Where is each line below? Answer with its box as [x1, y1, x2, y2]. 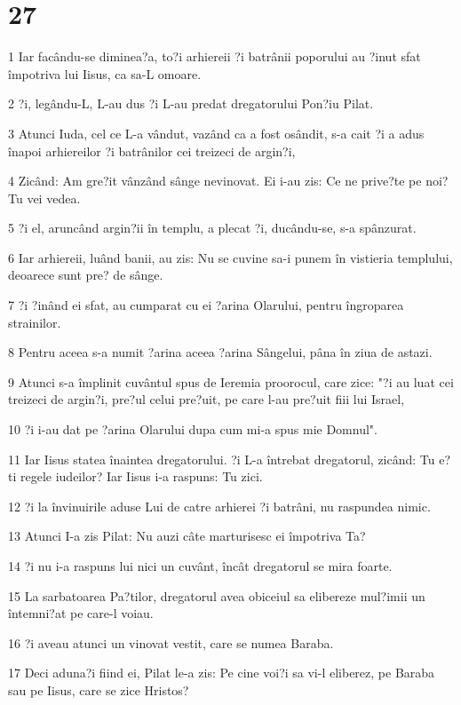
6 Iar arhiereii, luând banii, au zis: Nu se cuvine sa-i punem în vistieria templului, [8, 248, 453, 266]
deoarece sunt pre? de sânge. [8, 265, 163, 284]
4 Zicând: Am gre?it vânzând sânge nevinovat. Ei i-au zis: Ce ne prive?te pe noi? [8, 171, 449, 190]
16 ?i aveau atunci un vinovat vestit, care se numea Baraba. [8, 633, 334, 652]
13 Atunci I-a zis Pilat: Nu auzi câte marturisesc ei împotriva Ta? [8, 527, 366, 545]
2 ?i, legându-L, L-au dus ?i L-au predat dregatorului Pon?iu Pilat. [8, 94, 374, 113]
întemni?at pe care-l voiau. [8, 604, 154, 622]
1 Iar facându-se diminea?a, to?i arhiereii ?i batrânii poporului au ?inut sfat [8, 47, 421, 66]
